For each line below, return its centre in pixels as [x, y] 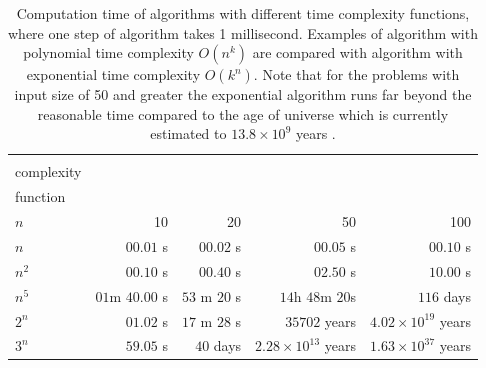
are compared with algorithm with [357, 52]
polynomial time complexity [108, 52]
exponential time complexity [113, 74]
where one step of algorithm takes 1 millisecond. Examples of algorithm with [243, 32]
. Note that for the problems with [356, 74]
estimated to [188, 133]
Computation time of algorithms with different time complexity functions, [243, 13]
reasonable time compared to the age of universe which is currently [243, 113]
